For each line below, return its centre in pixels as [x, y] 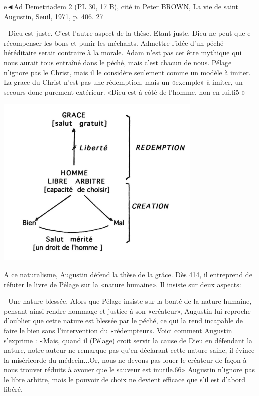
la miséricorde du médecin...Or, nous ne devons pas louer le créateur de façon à [125, 360]
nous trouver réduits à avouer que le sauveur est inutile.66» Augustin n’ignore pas [129, 370]
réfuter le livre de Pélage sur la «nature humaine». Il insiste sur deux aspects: [123, 284]
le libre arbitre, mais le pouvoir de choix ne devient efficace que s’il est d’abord [125, 379]
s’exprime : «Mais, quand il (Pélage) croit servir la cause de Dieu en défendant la [128, 340]
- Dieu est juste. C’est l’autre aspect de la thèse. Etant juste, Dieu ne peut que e [127, 33]
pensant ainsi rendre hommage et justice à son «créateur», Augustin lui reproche [127, 311]
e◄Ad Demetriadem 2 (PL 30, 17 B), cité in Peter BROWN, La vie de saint [121, 6]
